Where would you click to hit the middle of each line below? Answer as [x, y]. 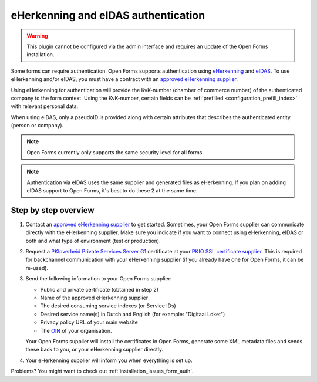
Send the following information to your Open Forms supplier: [99, 279]
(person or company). [37, 126]
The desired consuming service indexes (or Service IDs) [108, 306]
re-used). [37, 268]
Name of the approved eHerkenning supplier [94, 298]
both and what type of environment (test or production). [93, 241]
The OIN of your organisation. [76, 330]
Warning [37, 36]
